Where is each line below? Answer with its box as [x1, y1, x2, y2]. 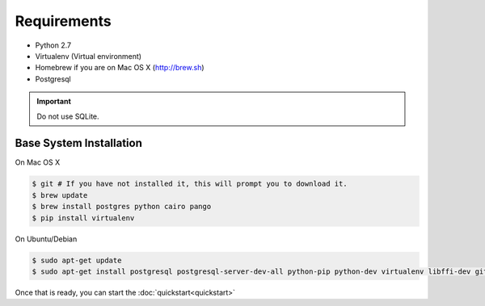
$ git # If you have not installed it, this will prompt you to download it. [32, 179, 348, 189]
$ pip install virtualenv [32, 213, 135, 222]
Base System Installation [15, 136, 143, 150]
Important [36, 97, 72, 107]
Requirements [15, 12, 112, 30]
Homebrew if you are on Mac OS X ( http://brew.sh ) [35, 63, 205, 73]
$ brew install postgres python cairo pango [32, 202, 212, 212]
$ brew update [32, 191, 88, 199]
